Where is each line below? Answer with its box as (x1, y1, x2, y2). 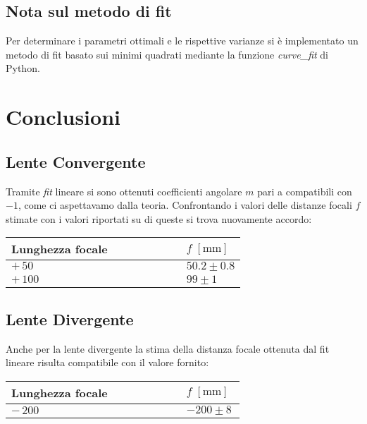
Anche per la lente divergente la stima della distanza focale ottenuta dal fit (6, 341, 330, 356)
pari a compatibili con (257, 183, 352, 198)
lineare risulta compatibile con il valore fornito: (6, 355, 209, 370)
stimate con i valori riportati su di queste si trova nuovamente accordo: (6, 211, 312, 226)
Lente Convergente (6, 150, 146, 172)
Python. (6, 61, 40, 75)
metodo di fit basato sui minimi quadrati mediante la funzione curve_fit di (6, 47, 329, 61)
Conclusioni (6, 102, 120, 131)
